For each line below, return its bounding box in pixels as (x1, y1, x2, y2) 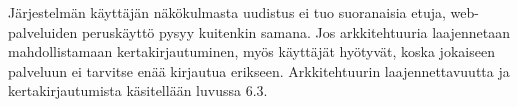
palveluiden (8, 21, 78, 42)
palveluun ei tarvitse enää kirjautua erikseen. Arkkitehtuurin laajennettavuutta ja (8, 60, 510, 81)
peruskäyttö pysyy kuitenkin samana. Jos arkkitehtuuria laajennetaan (81, 21, 510, 42)
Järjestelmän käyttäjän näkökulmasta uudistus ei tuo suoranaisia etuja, (8, 2, 446, 22)
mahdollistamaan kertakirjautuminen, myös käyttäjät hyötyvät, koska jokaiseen (8, 41, 495, 62)
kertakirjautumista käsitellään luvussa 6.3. (8, 80, 268, 101)
